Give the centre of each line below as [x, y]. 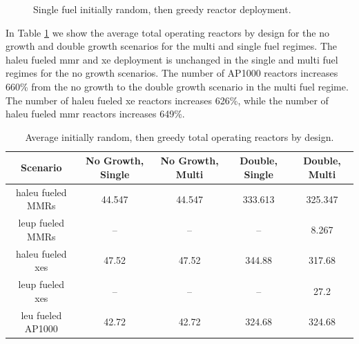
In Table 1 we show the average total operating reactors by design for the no [167, 32]
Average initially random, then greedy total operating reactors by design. [179, 136]
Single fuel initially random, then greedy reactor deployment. [162, 9]
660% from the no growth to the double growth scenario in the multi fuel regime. [177, 86]
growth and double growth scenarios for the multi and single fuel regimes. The [172, 46]
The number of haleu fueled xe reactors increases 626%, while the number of [167, 100]
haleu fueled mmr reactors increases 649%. [95, 114]
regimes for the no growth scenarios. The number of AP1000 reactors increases [172, 73]
